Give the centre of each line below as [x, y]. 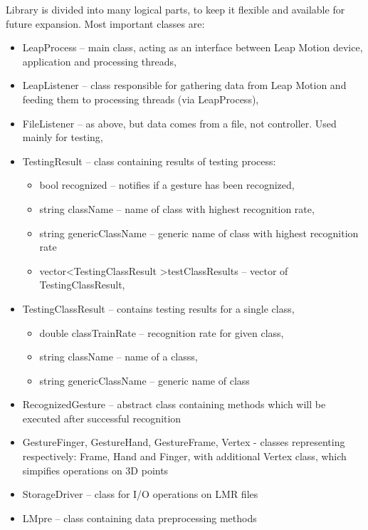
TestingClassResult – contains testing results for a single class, [158, 308]
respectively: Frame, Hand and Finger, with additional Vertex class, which [184, 456]
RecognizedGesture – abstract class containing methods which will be [174, 404]
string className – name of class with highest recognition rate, [177, 208]
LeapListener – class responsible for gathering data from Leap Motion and [184, 85]
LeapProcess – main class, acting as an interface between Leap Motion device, [193, 47]
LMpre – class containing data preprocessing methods [140, 518]
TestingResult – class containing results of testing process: [149, 161]
